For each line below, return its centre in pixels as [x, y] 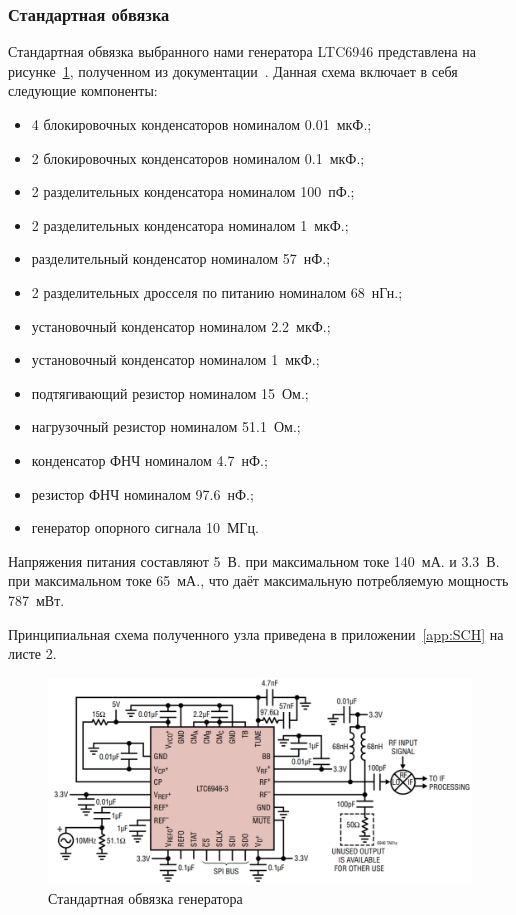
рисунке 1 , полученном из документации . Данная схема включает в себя [233, 70]
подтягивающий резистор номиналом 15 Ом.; [170, 392]
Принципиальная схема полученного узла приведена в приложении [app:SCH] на [256, 633]
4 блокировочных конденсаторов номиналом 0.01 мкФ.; [201, 124]
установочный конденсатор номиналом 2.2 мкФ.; [181, 325]
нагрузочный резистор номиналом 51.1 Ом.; [166, 426]
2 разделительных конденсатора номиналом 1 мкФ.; [190, 224]
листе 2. [32, 653]
